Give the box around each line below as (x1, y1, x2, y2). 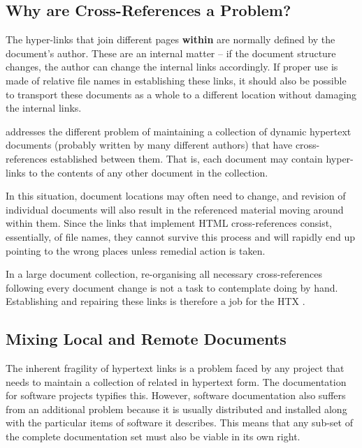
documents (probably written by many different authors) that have (6, 137, 293, 152)
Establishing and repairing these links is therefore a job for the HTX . (6, 294, 305, 308)
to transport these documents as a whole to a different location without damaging (6, 87, 357, 101)
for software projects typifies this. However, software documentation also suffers (6, 388, 346, 403)
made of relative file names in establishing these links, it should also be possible (6, 73, 347, 87)
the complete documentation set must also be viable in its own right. (6, 429, 301, 444)
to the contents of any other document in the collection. (29, 165, 268, 179)
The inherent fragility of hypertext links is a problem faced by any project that (6, 361, 345, 375)
